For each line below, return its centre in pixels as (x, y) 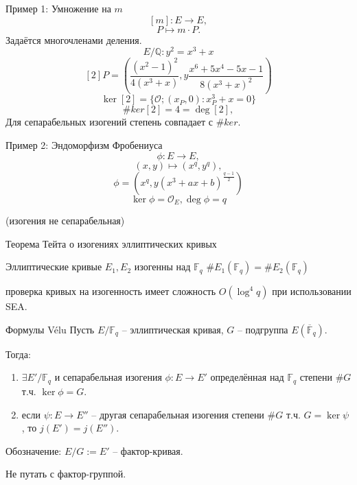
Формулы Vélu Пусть (50, 329)
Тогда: (18, 354)
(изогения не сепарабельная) (65, 221)
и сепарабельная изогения (108, 377)
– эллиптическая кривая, (173, 329)
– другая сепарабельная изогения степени (178, 414)
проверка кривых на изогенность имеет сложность (111, 291)
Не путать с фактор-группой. (66, 474)
